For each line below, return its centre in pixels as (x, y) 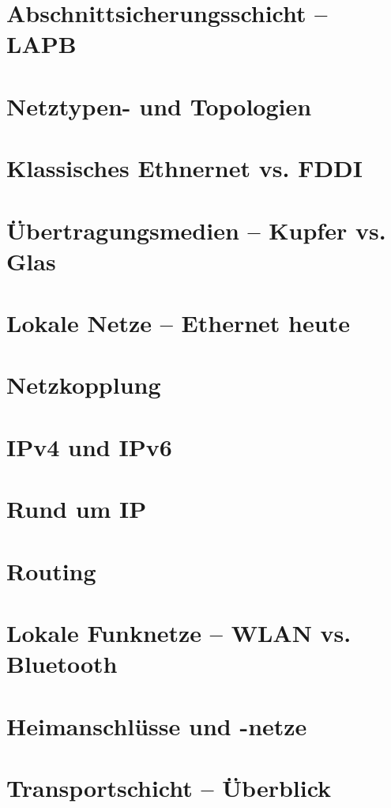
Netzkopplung (84, 385)
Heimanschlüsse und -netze (157, 725)
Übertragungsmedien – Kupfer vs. (196, 230)
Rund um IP (77, 509)
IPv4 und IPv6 (89, 446)
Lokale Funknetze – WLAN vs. (179, 632)
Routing (51, 570)
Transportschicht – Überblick (169, 787)
